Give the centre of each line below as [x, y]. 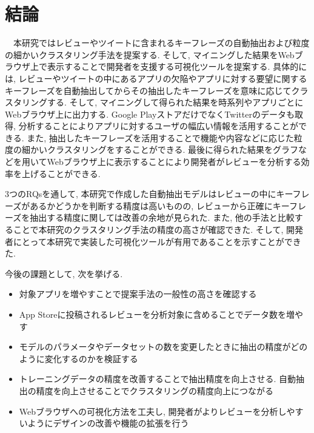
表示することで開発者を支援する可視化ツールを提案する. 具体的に [177, 66]
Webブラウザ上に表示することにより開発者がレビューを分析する [174, 162]
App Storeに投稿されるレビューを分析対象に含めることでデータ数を [153, 314]
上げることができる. [61, 173]
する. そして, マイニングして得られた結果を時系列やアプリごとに [175, 102]
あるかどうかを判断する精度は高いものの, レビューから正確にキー [160, 205]
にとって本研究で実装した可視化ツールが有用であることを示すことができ [157, 241]
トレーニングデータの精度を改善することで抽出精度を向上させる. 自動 [157, 379]
